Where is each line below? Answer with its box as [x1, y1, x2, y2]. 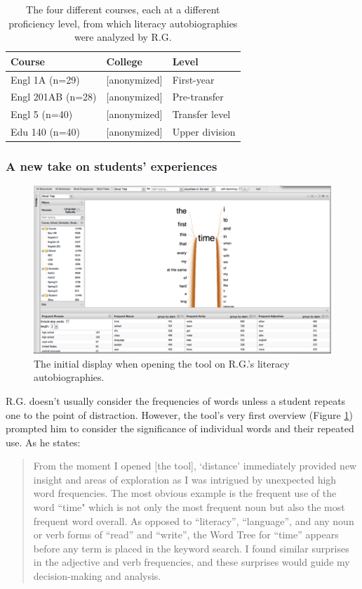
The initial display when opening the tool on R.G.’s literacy [34, 356, 290, 370]
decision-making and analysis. [33, 569, 161, 583]
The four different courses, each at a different [26, 2, 220, 16]
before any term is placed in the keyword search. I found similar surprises [33, 541, 349, 555]
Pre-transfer [172, 89, 224, 104]
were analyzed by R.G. [74, 30, 172, 44]
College [106, 53, 142, 68]
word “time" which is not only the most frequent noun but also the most [33, 500, 345, 514]
